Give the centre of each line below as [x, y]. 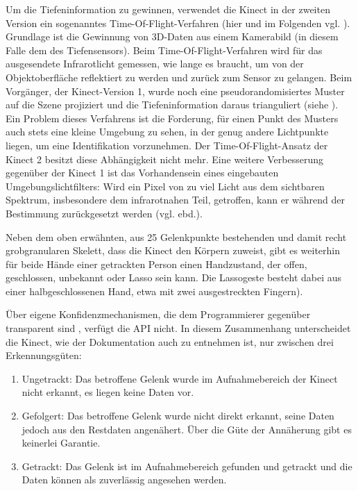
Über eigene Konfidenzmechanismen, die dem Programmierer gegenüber [158, 314]
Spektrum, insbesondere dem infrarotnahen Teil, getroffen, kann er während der [175, 200]
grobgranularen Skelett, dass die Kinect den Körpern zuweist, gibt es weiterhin [173, 250]
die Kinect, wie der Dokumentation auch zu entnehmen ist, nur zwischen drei [170, 341]
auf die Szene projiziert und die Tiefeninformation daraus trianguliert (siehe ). [172, 105]
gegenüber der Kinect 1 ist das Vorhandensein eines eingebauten [142, 173]
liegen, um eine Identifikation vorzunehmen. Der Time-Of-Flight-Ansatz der [167, 145]
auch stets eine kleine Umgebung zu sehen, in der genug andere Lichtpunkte [167, 132]
